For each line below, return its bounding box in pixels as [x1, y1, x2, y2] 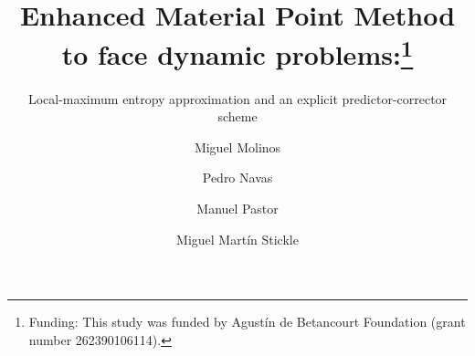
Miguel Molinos [194, 137, 281, 156]
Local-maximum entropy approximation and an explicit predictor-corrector [27, 89, 448, 108]
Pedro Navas [202, 168, 273, 187]
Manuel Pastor [196, 199, 279, 218]
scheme [217, 107, 258, 126]
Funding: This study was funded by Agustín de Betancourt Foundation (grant [28, 312, 466, 331]
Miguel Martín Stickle [176, 229, 299, 248]
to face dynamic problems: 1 [61, 32, 414, 73]
